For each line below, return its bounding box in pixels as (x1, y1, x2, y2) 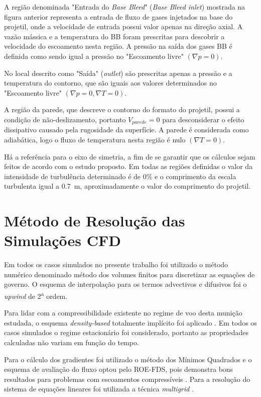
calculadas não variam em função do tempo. (4, 337, 139, 348)
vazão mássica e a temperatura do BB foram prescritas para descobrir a (4, 31, 225, 41)
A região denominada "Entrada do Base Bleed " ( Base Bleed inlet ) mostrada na (4, 2, 245, 12)
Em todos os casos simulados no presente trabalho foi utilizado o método (4, 259, 228, 270)
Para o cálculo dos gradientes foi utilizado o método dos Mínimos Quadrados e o (4, 354, 252, 364)
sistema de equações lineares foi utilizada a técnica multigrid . (4, 383, 194, 394)
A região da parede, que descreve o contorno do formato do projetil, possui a (4, 104, 240, 115)
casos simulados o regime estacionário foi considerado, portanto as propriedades (4, 327, 248, 338)
